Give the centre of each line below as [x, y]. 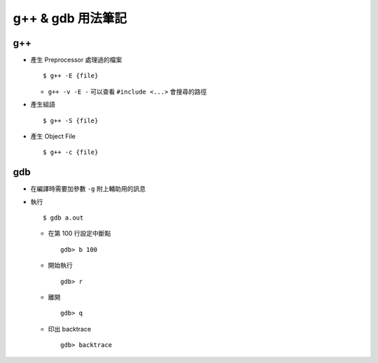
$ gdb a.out [63, 218]
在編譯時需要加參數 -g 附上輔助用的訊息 [88, 189]
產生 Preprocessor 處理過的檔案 [76, 60]
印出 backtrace [70, 329]
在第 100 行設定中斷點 [79, 234]
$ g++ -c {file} [71, 152]
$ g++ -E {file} [71, 76]
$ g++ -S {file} [71, 120]
